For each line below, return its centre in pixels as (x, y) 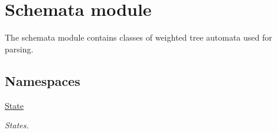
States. (17, 125)
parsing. (19, 49)
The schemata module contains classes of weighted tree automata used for (138, 37)
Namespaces (43, 80)
